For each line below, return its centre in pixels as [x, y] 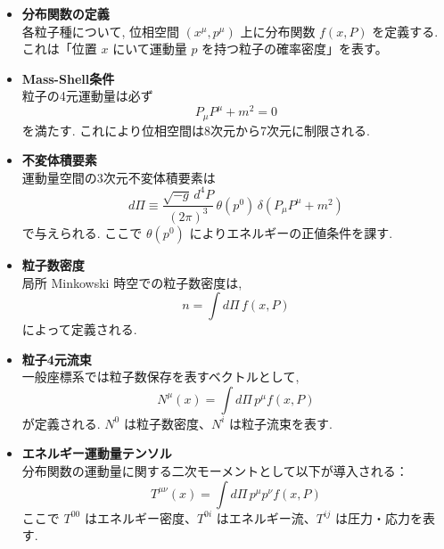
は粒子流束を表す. [281, 423]
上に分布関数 [278, 31]
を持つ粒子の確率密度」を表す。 [295, 49]
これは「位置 [59, 49]
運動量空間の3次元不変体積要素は [119, 177]
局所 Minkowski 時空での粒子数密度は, [132, 282]
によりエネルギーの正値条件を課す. [291, 232]
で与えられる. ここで [82, 232]
